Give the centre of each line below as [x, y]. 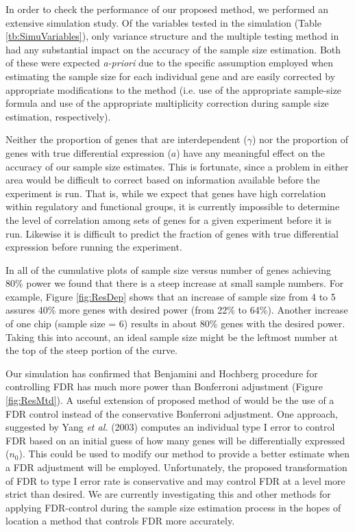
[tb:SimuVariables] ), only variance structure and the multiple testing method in [172, 36]
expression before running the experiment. [94, 247]
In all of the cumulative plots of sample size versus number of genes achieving [168, 269]
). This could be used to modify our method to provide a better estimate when [184, 454]
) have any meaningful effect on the [250, 152]
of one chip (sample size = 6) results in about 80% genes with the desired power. [175, 324]
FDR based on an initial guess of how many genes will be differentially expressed [175, 440]
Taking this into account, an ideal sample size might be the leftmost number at [172, 337]
